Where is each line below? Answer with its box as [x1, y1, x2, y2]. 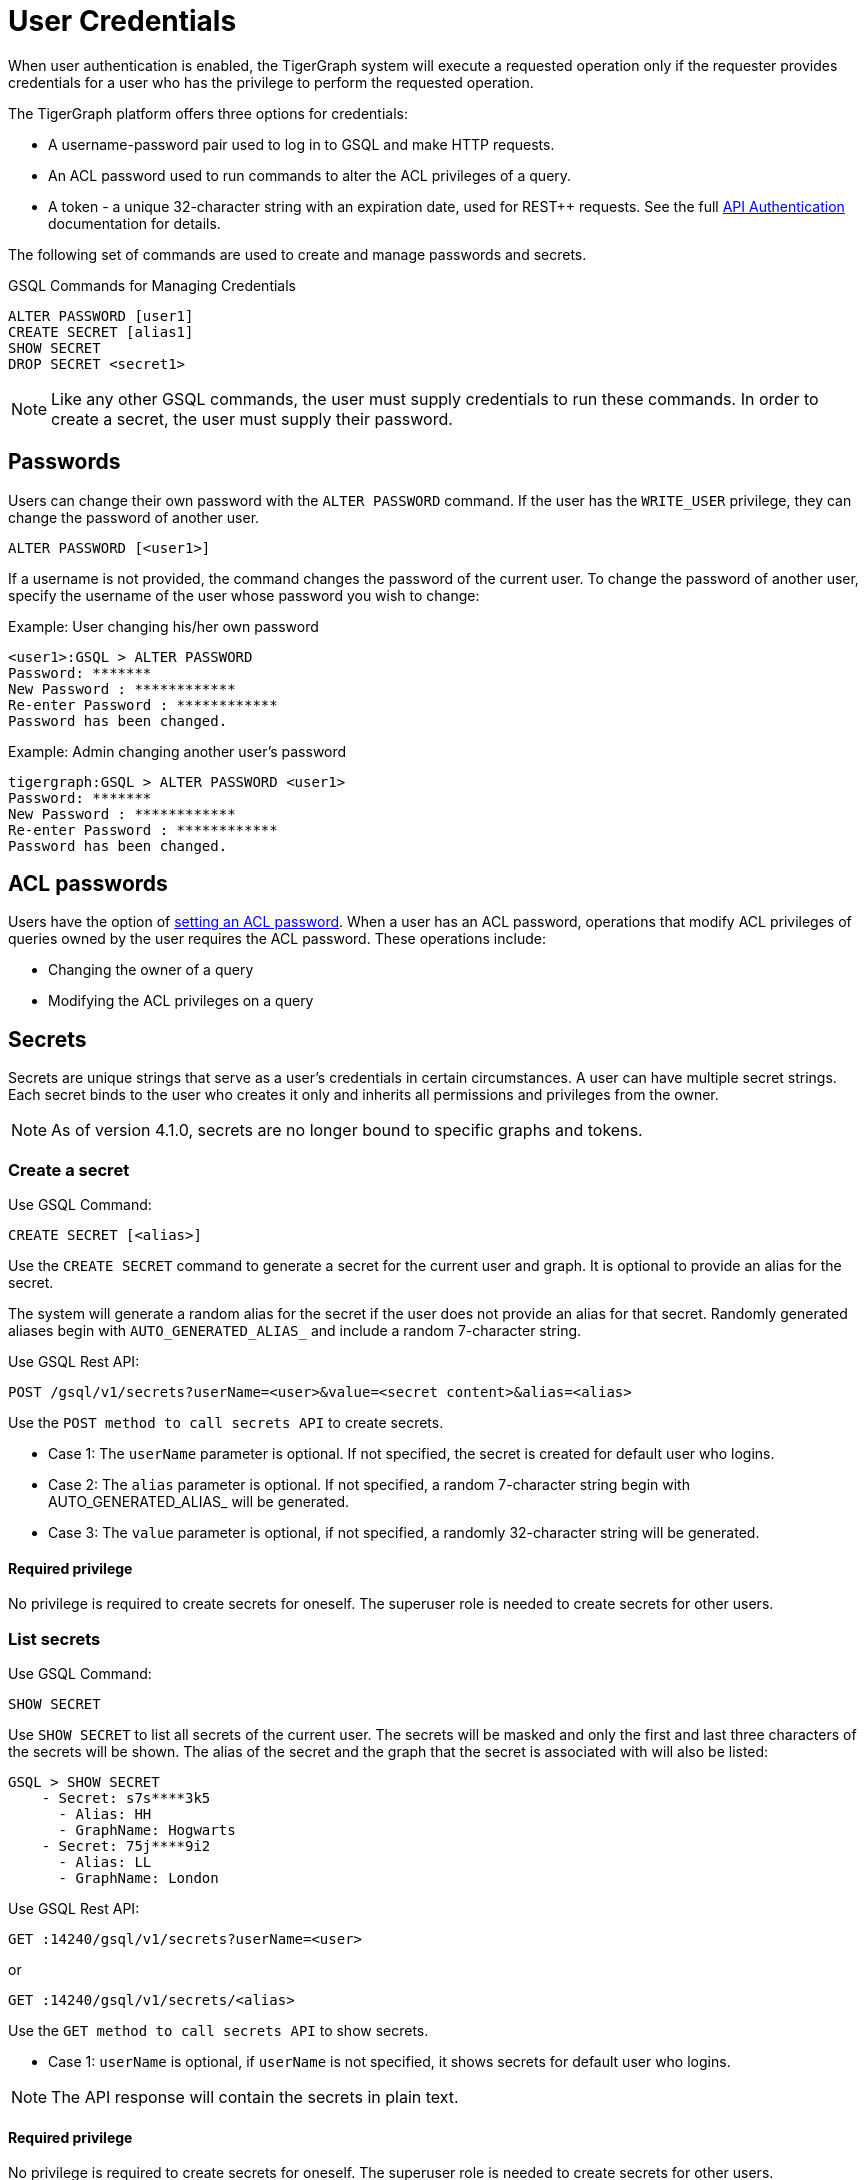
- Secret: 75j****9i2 [41, 1838, 211, 1854]
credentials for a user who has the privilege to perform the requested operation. [8, 73, 534, 91]
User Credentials [8, 4, 237, 38]
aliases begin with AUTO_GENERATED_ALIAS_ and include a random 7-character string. [8, 1322, 582, 1340]
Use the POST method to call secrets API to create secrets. [8, 1414, 444, 1432]
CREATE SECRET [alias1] [8, 323, 194, 340]
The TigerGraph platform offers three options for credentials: [8, 104, 409, 122]
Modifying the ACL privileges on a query [48, 992, 314, 1010]
